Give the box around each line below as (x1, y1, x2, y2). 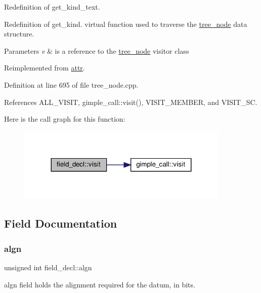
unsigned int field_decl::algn (4, 262, 92, 273)
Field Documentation (4, 215, 117, 231)
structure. (4, 28, 34, 39)
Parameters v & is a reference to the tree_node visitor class (4, 45, 189, 56)
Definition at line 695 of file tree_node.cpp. (4, 79, 139, 90)
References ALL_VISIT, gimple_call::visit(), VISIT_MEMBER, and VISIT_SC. (4, 96, 257, 107)
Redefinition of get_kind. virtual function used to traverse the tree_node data (4, 18, 247, 29)
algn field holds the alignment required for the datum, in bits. (4, 279, 195, 289)
